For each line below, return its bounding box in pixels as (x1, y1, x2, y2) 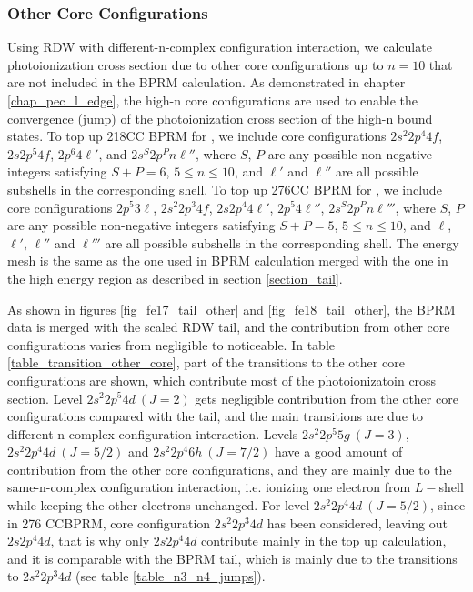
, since (430, 496, 466, 515)
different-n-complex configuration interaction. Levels (7, 424, 298, 443)
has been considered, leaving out (267, 513, 448, 532)
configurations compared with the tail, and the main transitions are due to (7, 406, 423, 426)
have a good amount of (274, 442, 403, 461)
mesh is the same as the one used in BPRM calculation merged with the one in (7, 251, 448, 270)
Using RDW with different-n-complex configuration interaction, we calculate (7, 37, 432, 56)
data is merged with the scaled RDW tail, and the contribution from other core (7, 317, 450, 336)
